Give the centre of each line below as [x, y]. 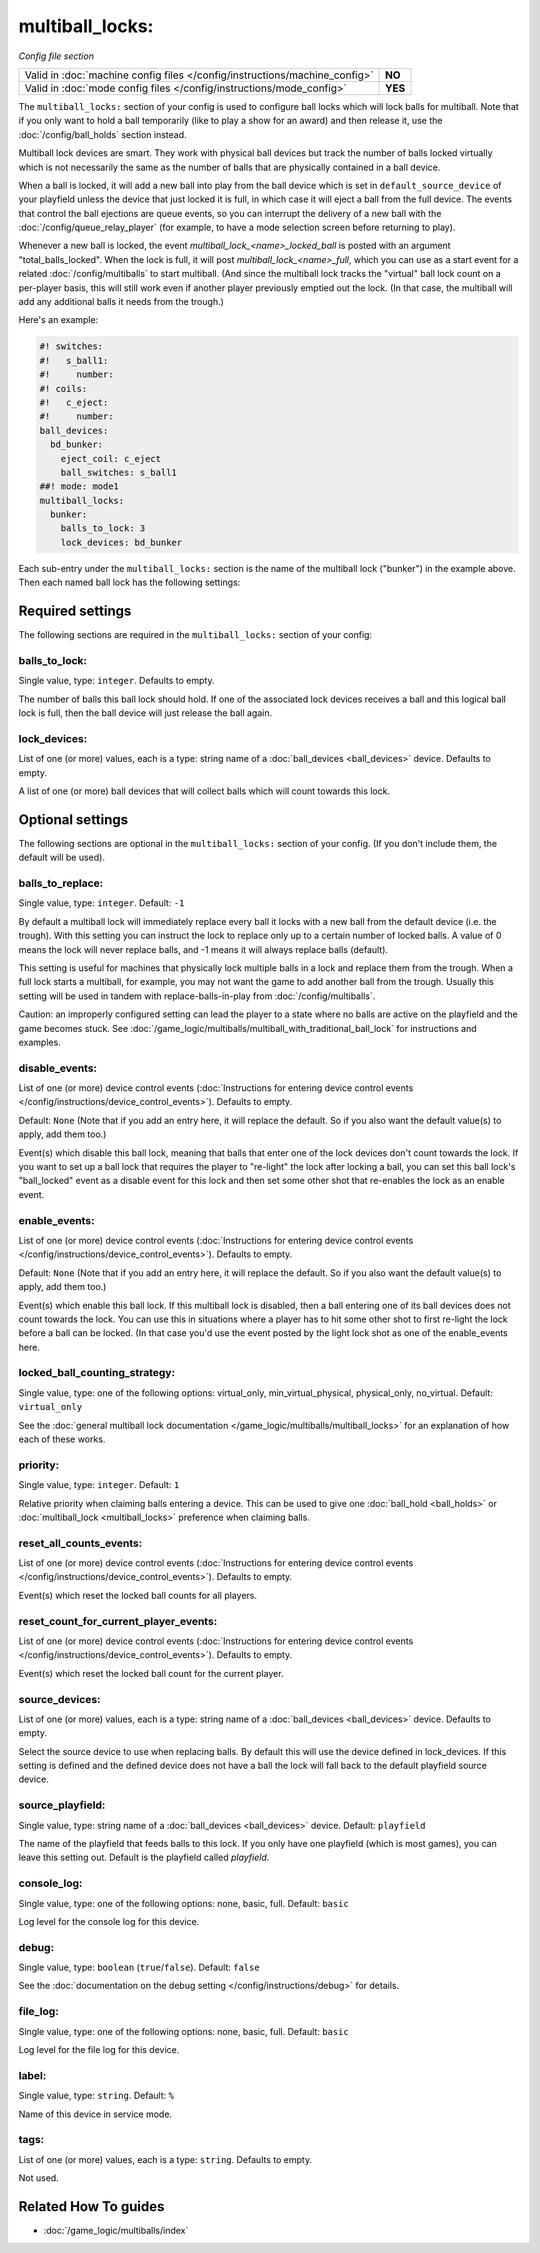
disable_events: [58, 1068]
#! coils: [63, 388]
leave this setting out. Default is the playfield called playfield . [144, 1857]
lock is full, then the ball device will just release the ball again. [145, 713]
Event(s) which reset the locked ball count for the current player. [151, 1673]
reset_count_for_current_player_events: [118, 1621]
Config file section [56, 56]
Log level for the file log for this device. [99, 2049]
